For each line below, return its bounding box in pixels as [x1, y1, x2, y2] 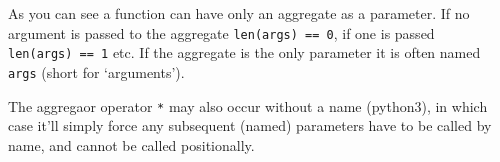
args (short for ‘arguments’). [8, 61, 185, 82]
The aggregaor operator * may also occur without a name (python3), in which [8, 95, 488, 116]
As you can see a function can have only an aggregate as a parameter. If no [8, 3, 470, 23]
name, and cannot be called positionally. [8, 134, 255, 155]
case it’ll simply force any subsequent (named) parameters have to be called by [8, 115, 492, 136]
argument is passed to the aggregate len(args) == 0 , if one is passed [8, 22, 435, 43]
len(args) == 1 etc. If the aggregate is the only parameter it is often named [8, 42, 481, 63]
